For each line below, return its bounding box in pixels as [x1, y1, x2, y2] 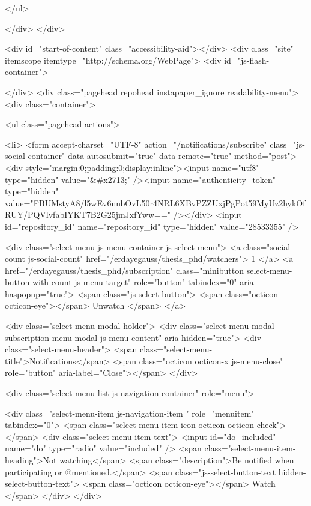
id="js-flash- [224, 53, 270, 66]
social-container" [5, 149, 65, 162]
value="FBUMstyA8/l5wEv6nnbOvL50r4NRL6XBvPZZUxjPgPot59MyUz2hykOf [5, 196, 306, 209]
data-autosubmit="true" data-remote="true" [67, 149, 232, 162]
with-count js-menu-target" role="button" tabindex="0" [32, 276, 237, 288]
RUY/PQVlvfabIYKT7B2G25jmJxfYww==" [5, 208, 171, 221]
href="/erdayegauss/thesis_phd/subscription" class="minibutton [5, 264, 244, 276]
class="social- [243, 240, 293, 253]
